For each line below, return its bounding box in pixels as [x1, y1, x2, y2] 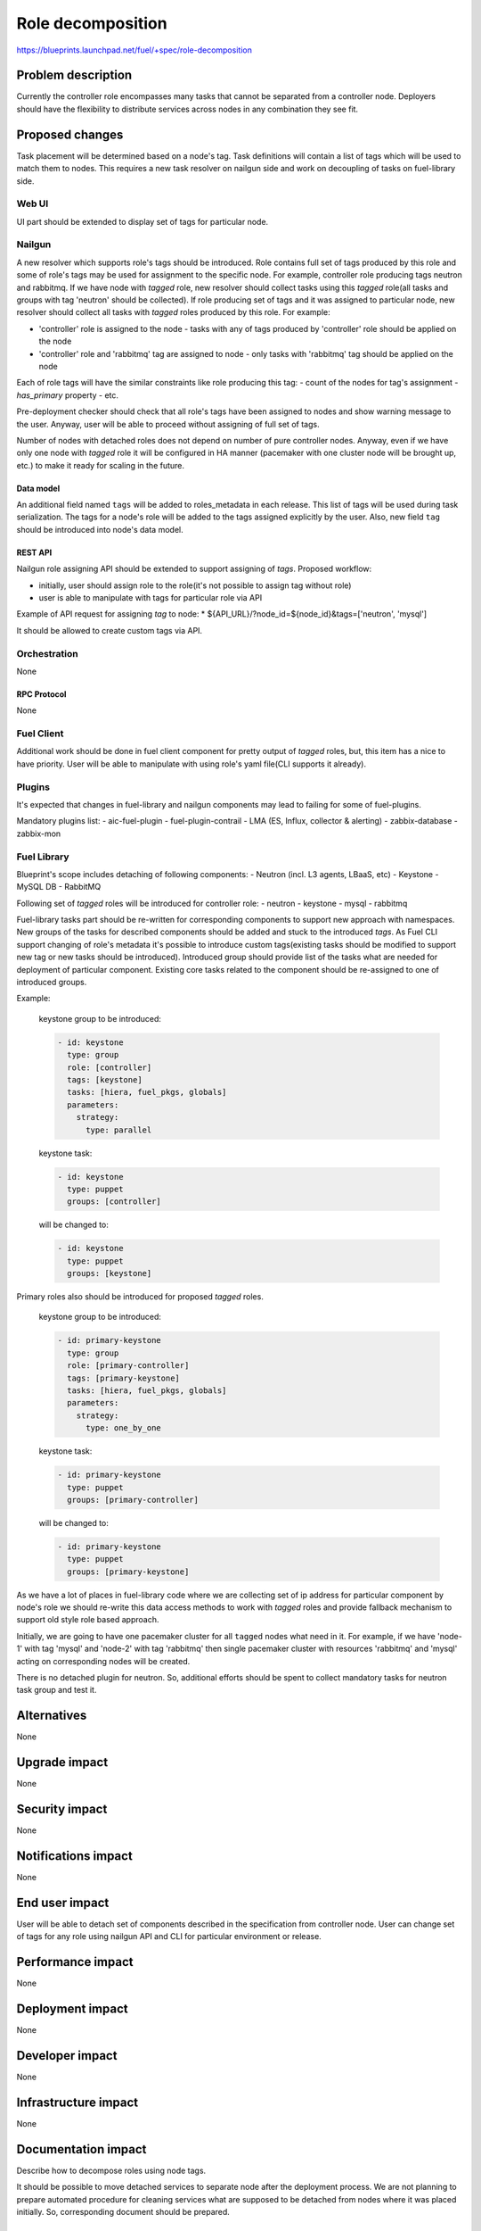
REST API [16, 547, 53, 558]
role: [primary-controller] [67, 1361, 190, 1371]
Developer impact [16, 2048, 118, 2063]
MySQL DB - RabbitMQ [16, 882, 102, 892]
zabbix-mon [16, 828, 61, 839]
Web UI [16, 197, 49, 210]
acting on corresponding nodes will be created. [16, 1655, 191, 1666]
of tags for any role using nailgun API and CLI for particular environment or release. [16, 1931, 322, 1942]
